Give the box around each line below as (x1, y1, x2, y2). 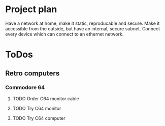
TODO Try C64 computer (12, 115, 65, 121)
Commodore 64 (5, 84, 45, 91)
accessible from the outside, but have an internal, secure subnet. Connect (5, 25, 160, 31)
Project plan (5, 4, 57, 15)
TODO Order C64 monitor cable (12, 95, 79, 102)
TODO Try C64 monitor (12, 105, 61, 111)
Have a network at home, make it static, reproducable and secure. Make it (5, 20, 160, 26)
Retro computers (5, 69, 60, 77)
